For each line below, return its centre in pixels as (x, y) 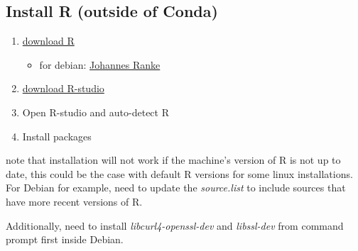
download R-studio (63, 88)
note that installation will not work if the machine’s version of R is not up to (173, 160)
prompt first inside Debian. (65, 239)
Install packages (57, 136)
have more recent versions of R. (74, 201)
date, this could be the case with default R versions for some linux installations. (179, 173)
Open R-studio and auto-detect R (96, 112)
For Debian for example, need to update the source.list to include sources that (176, 188)
